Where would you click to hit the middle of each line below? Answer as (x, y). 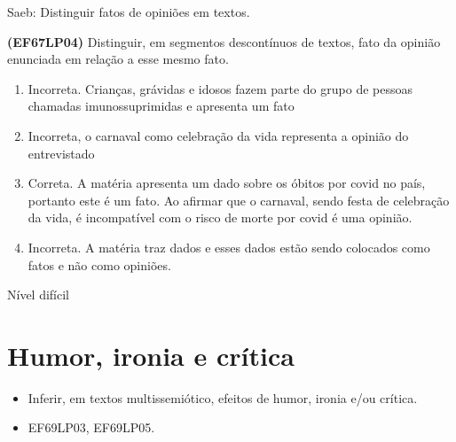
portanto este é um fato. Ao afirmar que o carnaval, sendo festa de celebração (239, 200)
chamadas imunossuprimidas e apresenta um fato (161, 106)
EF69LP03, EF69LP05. (91, 427)
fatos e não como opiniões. (99, 264)
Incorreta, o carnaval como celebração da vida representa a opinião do (218, 135)
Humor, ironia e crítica (151, 355)
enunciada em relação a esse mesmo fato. (118, 59)
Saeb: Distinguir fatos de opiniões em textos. (129, 12)
